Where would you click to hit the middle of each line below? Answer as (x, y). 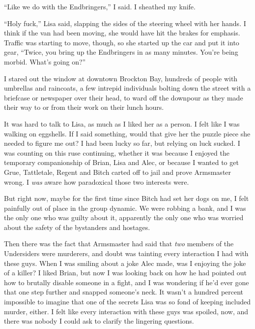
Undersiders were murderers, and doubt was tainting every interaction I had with (126, 253)
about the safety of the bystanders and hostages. (77, 227)
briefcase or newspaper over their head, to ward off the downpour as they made (124, 97)
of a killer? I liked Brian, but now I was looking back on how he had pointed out (125, 273)
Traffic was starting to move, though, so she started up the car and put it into (122, 42)
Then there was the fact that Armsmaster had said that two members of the (119, 244)
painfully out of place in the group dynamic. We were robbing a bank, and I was (125, 208)
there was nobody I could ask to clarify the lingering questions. (99, 321)
